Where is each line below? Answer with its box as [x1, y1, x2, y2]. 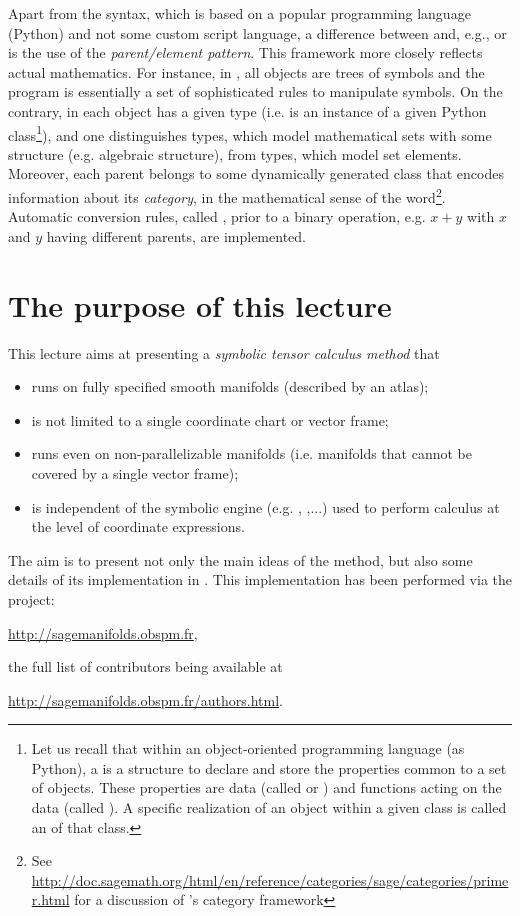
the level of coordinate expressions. [31, 516, 245, 537]
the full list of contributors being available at [8, 656, 283, 677]
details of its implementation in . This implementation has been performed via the [8, 569, 512, 590]
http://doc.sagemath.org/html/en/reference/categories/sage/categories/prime [31, 869, 509, 890]
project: [8, 588, 55, 609]
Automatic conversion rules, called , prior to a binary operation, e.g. [8, 206, 426, 227]
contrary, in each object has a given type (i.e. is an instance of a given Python [8, 100, 487, 121]
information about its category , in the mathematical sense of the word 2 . [8, 184, 446, 207]
